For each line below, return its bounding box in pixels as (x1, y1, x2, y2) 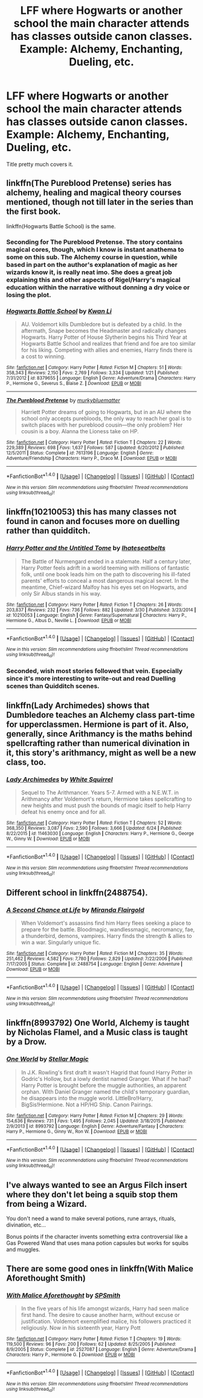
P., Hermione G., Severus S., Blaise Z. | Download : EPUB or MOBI (6, 380, 142, 386)
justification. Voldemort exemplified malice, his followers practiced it (21, 1318, 192, 1325)
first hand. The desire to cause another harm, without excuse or (21, 1311, 180, 1319)
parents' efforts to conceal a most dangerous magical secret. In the (21, 577, 189, 584)
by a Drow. (6, 1037, 47, 1047)
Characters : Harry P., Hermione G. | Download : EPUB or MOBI (6, 1352, 135, 1358)
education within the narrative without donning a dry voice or (6, 283, 190, 291)
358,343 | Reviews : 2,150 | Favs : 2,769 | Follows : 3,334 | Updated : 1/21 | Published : (6, 370, 179, 376)
